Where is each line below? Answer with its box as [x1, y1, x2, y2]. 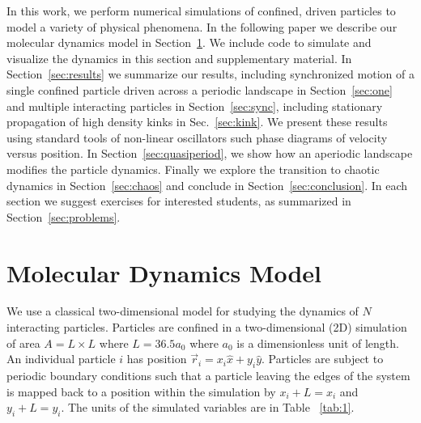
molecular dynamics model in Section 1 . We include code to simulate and [6, 34, 372, 51]
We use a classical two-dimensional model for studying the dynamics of [6, 302, 359, 319]
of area [6, 334, 40, 351]
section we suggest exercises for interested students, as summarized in [6, 192, 351, 209]
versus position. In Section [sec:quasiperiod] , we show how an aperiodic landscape [6, 145, 413, 162]
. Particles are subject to [262, 350, 384, 367]
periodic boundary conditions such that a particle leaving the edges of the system [6, 367, 410, 384]
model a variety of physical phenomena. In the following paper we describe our [6, 18, 398, 35]
